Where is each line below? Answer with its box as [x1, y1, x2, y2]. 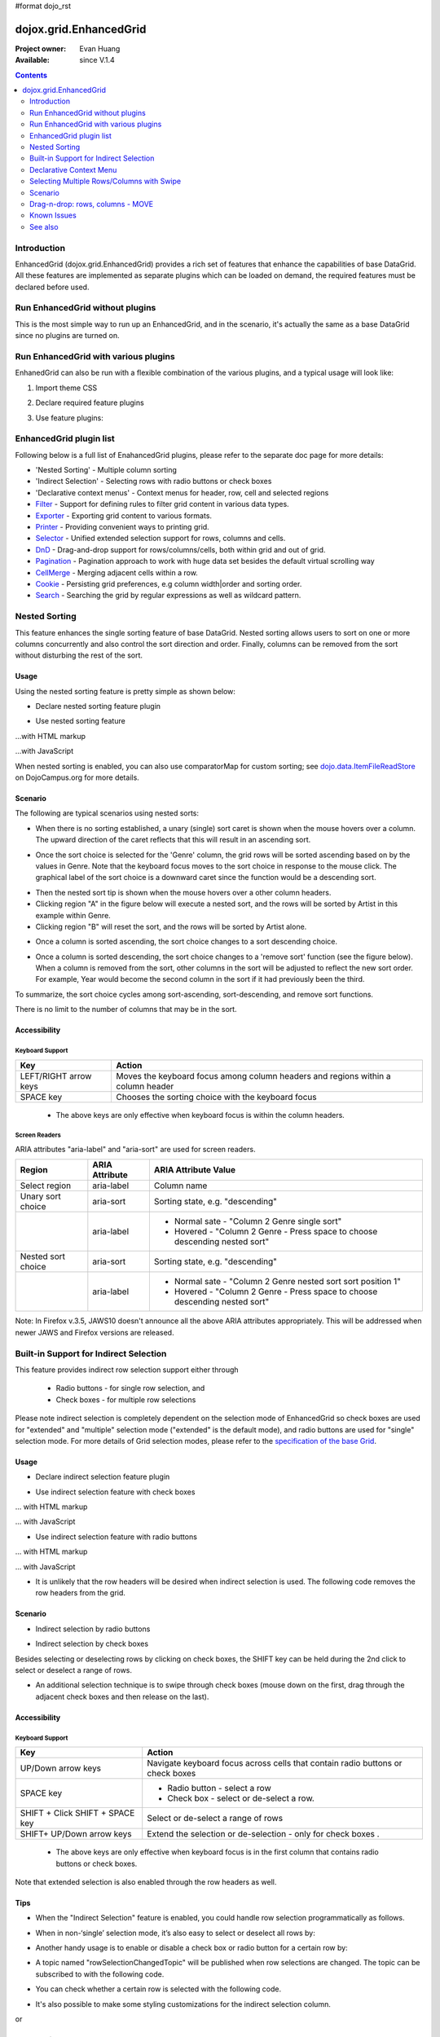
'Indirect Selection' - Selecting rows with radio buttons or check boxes [35, 477, 272, 486]
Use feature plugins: [35, 412, 103, 423]
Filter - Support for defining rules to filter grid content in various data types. [35, 499, 289, 509]
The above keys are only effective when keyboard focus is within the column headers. [55, 1110, 345, 1120]
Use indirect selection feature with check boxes [35, 1487, 196, 1497]
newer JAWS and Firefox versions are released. [15, 1327, 174, 1337]
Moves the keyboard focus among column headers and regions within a [116, 1070, 391, 1081]
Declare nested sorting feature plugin [35, 702, 161, 711]
